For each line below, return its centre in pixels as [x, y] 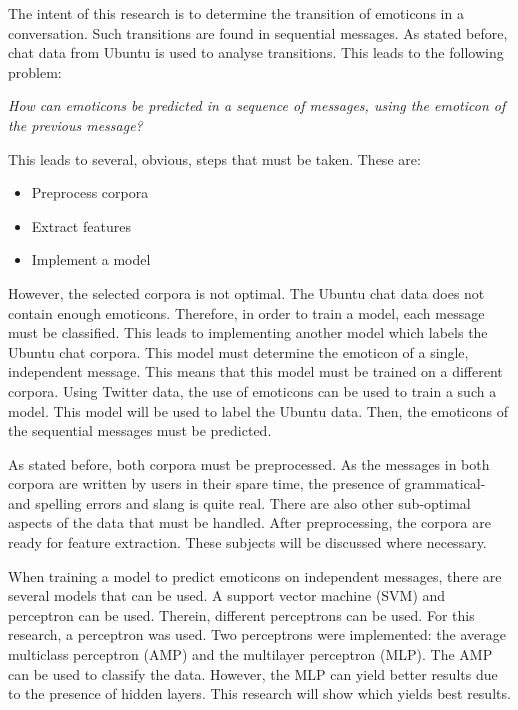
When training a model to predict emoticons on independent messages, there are [255, 575]
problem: [35, 71]
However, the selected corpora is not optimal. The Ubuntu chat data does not [246, 292]
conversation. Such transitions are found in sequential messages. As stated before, [258, 32]
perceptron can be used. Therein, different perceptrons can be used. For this [241, 614]
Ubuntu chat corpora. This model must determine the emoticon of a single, [238, 351]
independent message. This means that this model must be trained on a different [255, 371]
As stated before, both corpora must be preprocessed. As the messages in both [249, 463]
